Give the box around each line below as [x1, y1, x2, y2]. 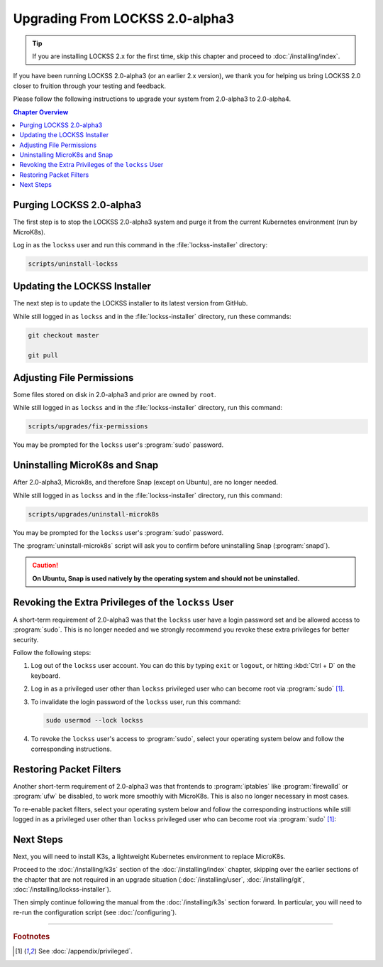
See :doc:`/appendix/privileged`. [38, 947, 133, 956]
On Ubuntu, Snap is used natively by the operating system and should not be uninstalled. [32, 574, 300, 583]
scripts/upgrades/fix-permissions [28, 423, 148, 431]
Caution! [32, 561, 59, 570]
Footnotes [13, 931, 50, 941]
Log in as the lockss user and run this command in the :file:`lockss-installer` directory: [13, 240, 268, 249]
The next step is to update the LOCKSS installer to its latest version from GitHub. [13, 299, 248, 308]
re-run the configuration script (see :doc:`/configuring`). [13, 908, 177, 917]
